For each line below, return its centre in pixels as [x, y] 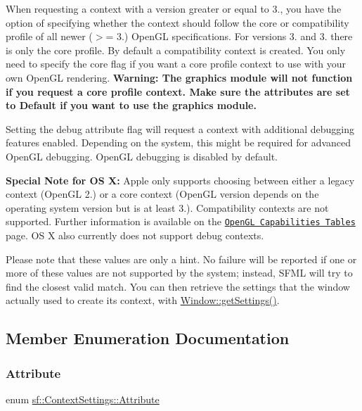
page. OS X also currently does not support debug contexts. [135, 235]
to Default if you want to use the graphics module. [131, 105]
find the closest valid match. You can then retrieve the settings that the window [178, 286]
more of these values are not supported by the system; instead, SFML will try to [179, 273]
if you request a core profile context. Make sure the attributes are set [178, 91]
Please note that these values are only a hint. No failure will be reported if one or [181, 259]
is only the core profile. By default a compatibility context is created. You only [176, 50]
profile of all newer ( [49, 36]
